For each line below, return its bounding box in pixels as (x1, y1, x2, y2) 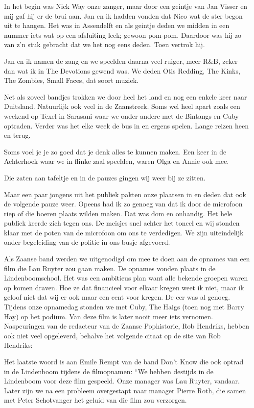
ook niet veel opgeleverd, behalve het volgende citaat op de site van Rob (4, 330, 221, 340)
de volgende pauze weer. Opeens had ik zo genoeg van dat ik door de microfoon (4, 199, 243, 209)
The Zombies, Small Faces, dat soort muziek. (4, 75, 139, 85)
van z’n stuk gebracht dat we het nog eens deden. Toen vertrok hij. (4, 39, 205, 50)
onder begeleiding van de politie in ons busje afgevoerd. (4, 237, 170, 247)
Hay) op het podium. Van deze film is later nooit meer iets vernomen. (4, 311, 213, 321)
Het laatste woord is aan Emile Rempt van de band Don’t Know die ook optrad (4, 357, 244, 366)
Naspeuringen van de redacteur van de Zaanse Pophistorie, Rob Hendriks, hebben (4, 321, 250, 331)
